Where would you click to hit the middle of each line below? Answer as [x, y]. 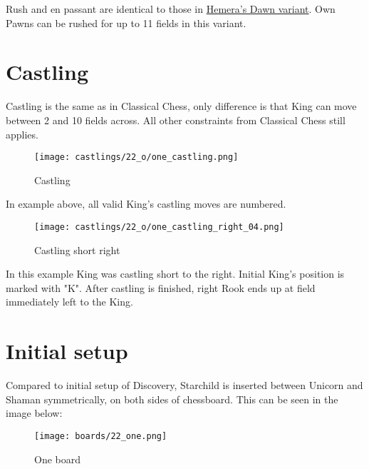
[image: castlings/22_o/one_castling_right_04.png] [159, 227]
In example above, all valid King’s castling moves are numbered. [146, 204]
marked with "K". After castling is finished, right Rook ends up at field [161, 287]
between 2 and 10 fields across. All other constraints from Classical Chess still [176, 120]
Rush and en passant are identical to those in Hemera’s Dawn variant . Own [171, 9]
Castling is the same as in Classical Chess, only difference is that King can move [181, 106]
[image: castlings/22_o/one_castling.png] [136, 157]
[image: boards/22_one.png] [101, 436]
